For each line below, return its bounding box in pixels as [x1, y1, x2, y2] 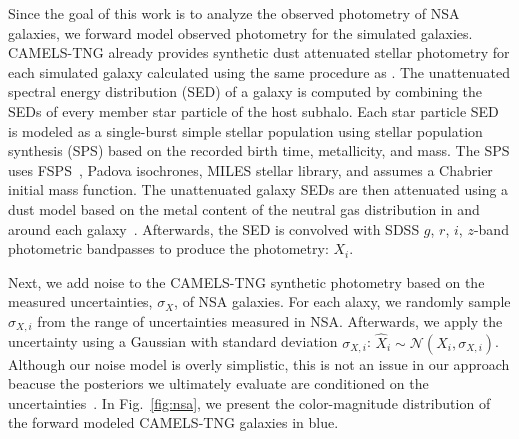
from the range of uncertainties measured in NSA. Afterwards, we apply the [37, 310, 503, 331]
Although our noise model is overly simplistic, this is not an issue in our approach [8, 353, 510, 374]
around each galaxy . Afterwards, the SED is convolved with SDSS [8, 218, 420, 239]
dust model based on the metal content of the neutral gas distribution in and [8, 198, 480, 219]
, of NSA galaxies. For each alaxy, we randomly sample [174, 291, 511, 312]
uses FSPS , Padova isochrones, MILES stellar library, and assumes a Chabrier [8, 159, 493, 180]
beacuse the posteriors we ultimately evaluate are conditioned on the [8, 373, 429, 394]
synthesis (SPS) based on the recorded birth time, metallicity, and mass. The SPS [8, 140, 510, 161]
